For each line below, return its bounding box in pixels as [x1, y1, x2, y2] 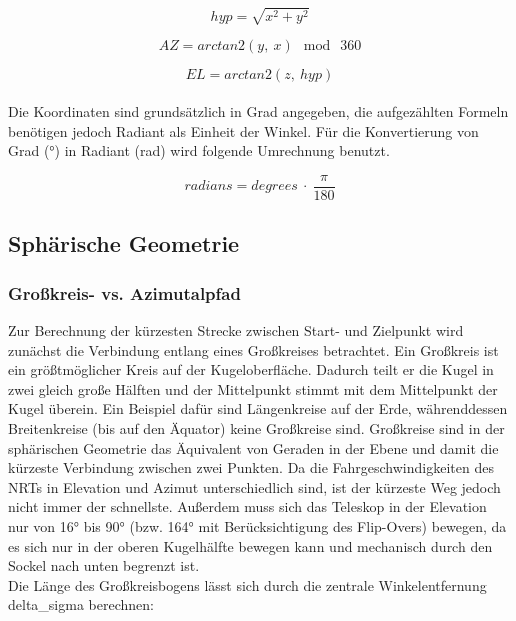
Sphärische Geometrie [8, 228, 240, 259]
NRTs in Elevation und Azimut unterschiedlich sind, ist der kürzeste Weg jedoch [8, 476, 501, 497]
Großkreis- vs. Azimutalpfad [8, 280, 241, 305]
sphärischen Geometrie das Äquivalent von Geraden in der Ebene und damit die [8, 437, 499, 458]
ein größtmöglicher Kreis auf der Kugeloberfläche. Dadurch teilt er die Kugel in [8, 359, 494, 380]
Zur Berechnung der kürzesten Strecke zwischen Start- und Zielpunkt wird [8, 319, 464, 340]
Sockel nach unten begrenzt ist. [8, 555, 200, 576]
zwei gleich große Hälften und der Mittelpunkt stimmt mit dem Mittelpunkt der [8, 378, 498, 399]
